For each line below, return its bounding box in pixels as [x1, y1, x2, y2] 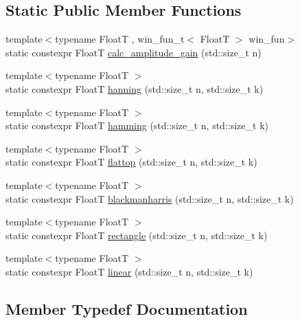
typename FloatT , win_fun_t [55, 32, 185, 46]
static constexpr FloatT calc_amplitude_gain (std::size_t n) [5, 45, 262, 59]
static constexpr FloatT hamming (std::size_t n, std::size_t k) [5, 118, 268, 133]
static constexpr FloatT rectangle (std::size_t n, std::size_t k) [5, 227, 268, 242]
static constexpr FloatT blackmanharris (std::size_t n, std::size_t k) [5, 191, 294, 205]
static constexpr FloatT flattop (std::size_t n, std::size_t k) [5, 155, 257, 169]
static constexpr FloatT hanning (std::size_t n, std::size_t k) [5, 81, 264, 96]
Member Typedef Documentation [5, 298, 248, 319]
